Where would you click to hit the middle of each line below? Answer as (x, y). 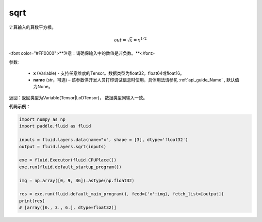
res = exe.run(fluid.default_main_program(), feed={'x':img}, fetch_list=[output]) (122, 194)
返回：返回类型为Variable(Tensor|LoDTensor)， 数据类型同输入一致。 (78, 97)
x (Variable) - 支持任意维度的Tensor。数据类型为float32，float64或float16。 (109, 73)
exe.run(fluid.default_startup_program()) (70, 167)
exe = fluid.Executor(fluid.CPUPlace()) (68, 160)
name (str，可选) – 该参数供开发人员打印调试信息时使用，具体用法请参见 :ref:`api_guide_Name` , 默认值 (136, 79)
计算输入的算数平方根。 (32, 27)
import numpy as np (42, 119)
